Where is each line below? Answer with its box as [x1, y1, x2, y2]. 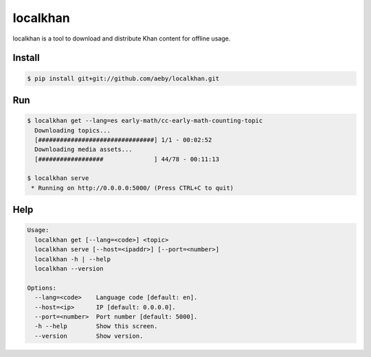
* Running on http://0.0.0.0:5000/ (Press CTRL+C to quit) [31, 184, 234, 192]
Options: [27, 284, 57, 292]
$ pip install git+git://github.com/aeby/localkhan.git [27, 74, 220, 82]
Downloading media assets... [34, 146, 133, 154]
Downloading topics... [34, 126, 111, 134]
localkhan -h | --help [34, 255, 111, 263]
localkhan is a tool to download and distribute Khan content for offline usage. [12, 34, 231, 43]
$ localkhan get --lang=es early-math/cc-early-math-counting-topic [27, 117, 263, 125]
